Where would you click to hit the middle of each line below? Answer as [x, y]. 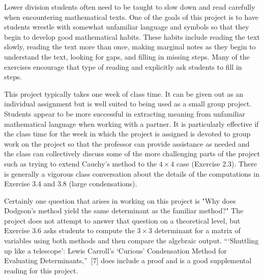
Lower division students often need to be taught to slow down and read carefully [130, 7]
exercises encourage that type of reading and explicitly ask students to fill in [123, 66]
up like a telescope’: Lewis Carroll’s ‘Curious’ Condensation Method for [115, 250]
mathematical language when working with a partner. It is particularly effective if [131, 123]
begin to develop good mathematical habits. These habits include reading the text [132, 36]
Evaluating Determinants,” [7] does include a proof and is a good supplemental [128, 260]
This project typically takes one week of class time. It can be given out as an [124, 93]
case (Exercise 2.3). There [216, 163]
